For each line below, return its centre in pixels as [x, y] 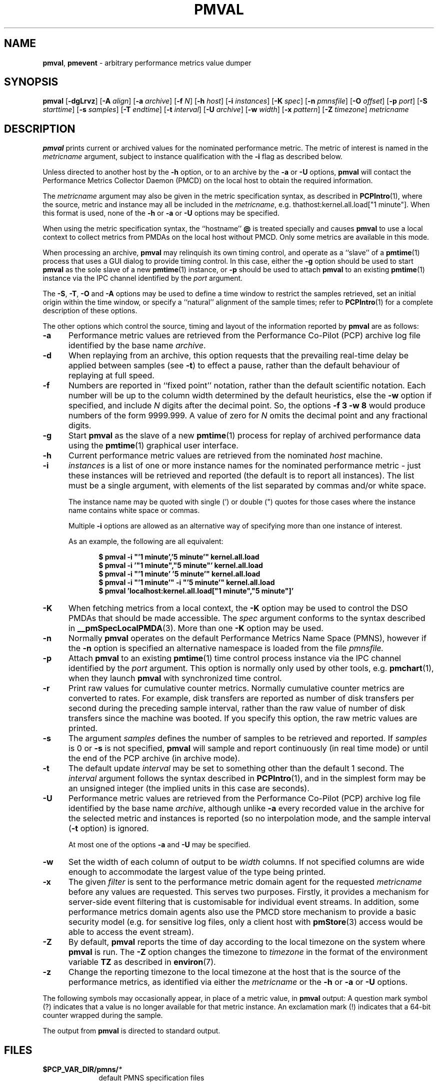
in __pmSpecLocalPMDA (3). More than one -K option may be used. [196, 628]
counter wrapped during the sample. [103, 1015]
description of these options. [90, 311]
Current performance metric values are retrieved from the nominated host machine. [225, 456]
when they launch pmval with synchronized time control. [175, 678]
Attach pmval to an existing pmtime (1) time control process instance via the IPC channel [234, 658]
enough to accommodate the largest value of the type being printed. [197, 872]
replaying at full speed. [111, 376]
